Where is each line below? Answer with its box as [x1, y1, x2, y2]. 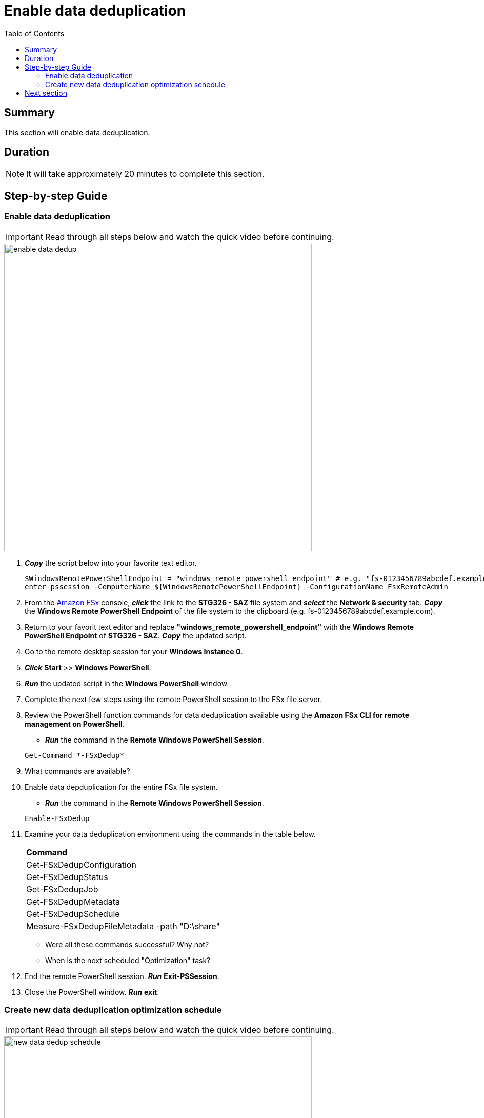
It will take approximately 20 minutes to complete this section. [26, 169, 265, 179]
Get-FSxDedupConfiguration [26, 859, 136, 870]
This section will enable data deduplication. [4, 128, 150, 137]
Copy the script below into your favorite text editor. [25, 558, 197, 567]
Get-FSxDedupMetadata [26, 896, 120, 907]
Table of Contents [4, 29, 65, 38]
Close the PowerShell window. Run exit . [25, 987, 159, 996]
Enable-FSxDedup [25, 814, 90, 823]
